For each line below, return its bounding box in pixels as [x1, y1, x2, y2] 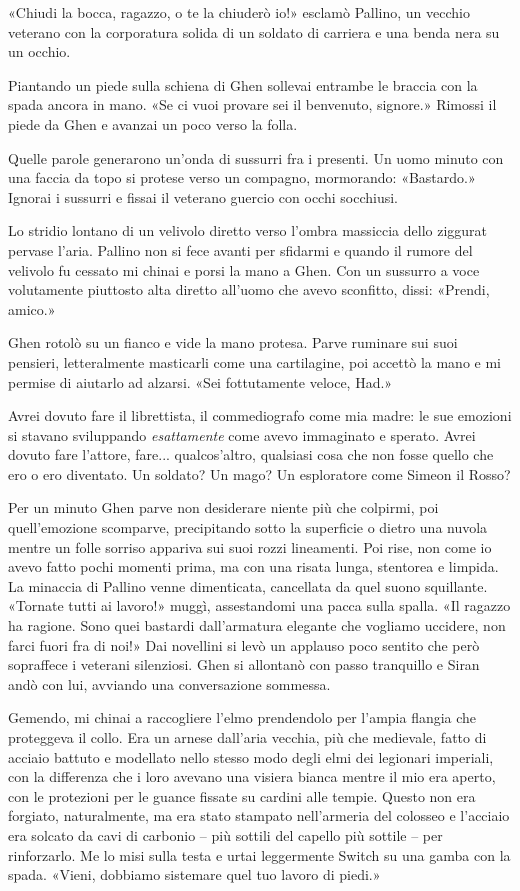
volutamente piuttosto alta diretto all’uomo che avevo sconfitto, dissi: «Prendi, [8, 279, 490, 300]
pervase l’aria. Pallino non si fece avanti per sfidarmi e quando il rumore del [8, 239, 473, 260]
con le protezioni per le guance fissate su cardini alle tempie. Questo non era [8, 785, 476, 806]
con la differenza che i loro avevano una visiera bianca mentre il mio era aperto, [8, 766, 496, 787]
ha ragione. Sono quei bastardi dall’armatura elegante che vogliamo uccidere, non [8, 615, 506, 636]
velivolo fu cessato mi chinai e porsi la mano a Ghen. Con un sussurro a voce [8, 259, 480, 280]
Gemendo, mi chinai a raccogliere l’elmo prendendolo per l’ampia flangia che [8, 707, 477, 728]
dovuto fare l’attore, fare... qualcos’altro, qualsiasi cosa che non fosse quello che [8, 444, 494, 465]
